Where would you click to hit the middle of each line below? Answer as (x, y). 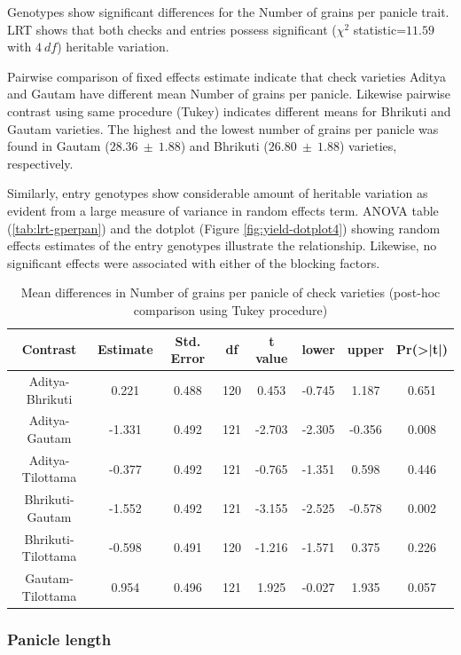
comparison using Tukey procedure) (230, 309)
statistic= (380, 29)
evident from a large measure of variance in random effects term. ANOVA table (223, 210)
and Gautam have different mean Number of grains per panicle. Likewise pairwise (229, 94)
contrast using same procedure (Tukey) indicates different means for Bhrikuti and (229, 110)
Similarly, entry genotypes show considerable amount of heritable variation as (218, 193)
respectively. (40, 163)
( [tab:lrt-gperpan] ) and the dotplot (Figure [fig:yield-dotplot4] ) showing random (224, 228)
